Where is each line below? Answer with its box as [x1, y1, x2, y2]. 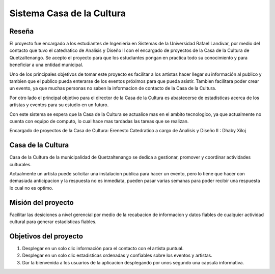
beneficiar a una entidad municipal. [9, 62, 84, 68]
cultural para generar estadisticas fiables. [9, 219, 97, 225]
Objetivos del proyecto [9, 232, 84, 240]
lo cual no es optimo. [9, 185, 53, 191]
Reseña [9, 27, 34, 36]
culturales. [9, 161, 32, 167]
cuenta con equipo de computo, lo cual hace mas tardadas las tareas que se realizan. [9, 118, 189, 124]
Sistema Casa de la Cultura [9, 8, 126, 19]
